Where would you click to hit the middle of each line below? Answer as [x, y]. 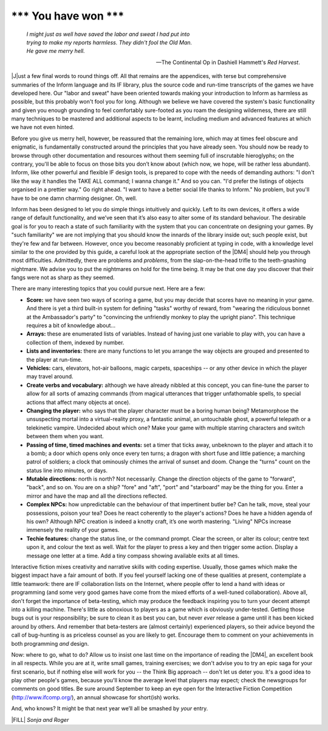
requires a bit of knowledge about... [71, 325]
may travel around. [50, 376]
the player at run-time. [54, 359]
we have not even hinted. [43, 127]
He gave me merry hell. [56, 51]
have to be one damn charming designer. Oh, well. [74, 198]
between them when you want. [65, 436]
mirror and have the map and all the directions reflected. [97, 496]
